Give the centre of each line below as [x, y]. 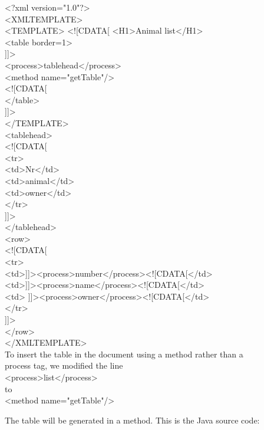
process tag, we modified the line [64, 365]
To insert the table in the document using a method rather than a [124, 354]
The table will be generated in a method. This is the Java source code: [132, 420]
